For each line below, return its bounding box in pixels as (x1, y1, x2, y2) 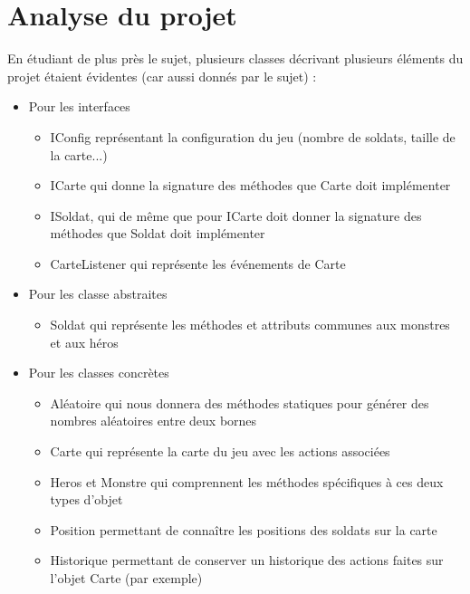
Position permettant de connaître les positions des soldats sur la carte (50, 520, 437, 539)
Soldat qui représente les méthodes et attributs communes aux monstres (50, 315, 450, 334)
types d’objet (50, 490, 123, 509)
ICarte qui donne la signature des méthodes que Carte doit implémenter (50, 176, 451, 195)
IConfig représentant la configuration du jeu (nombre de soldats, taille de (50, 127, 456, 146)
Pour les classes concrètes (28, 363, 169, 382)
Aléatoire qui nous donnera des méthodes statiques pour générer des (50, 393, 429, 412)
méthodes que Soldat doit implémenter (50, 224, 265, 243)
